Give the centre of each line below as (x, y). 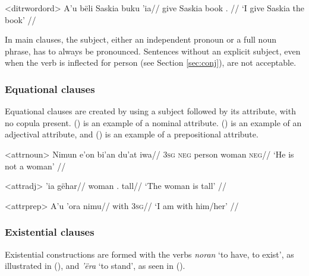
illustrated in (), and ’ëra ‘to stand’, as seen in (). (95, 266)
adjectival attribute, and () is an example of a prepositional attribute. (132, 134)
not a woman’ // (35, 166)
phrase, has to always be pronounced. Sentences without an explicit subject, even (153, 51)
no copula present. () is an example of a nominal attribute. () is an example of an (153, 122)
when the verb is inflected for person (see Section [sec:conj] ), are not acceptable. (151, 62)
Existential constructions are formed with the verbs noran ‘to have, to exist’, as (149, 254)
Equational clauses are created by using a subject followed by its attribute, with (150, 111)
